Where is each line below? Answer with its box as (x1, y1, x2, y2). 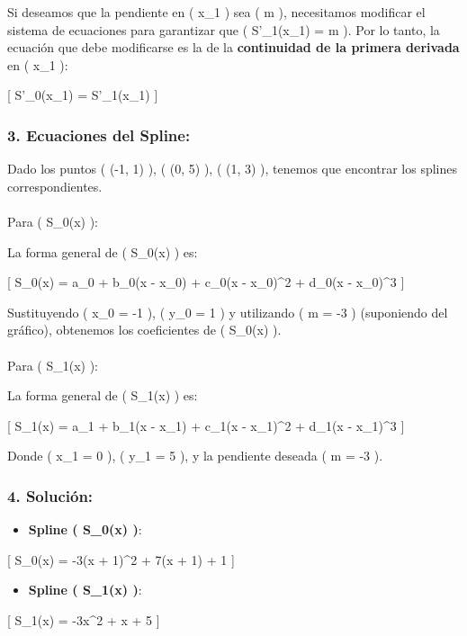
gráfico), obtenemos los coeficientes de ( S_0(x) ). (7, 320, 282, 339)
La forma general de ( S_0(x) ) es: (7, 242, 198, 261)
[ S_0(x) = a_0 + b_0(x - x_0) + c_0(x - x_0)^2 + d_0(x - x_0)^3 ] (7, 273, 405, 291)
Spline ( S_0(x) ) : (28, 520, 142, 539)
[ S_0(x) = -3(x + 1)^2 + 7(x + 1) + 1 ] (7, 550, 235, 569)
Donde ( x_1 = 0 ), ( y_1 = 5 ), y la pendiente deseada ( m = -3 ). (7, 446, 383, 465)
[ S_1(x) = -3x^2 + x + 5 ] (7, 610, 160, 629)
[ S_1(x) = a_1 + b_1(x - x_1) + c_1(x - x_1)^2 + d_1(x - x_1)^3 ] (7, 416, 405, 434)
